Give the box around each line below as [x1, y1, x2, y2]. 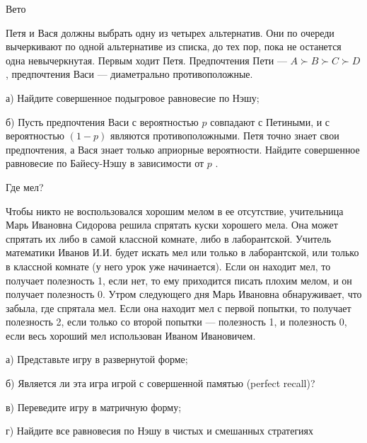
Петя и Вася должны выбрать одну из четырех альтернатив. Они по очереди [6, 25, 334, 40]
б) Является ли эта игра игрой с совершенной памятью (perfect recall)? [6, 376, 315, 391]
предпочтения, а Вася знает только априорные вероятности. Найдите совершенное [6, 142, 360, 156]
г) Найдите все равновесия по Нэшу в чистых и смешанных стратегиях [6, 423, 314, 438]
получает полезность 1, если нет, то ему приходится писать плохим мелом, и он [6, 272, 352, 287]
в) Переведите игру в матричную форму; [6, 399, 182, 414]
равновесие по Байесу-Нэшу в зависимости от [6, 156, 204, 171]
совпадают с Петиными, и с [210, 114, 330, 129]
